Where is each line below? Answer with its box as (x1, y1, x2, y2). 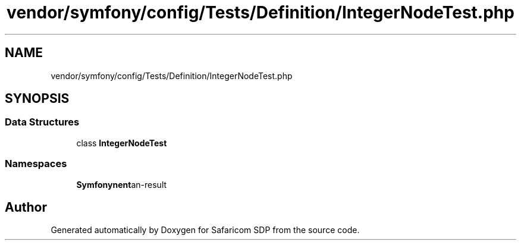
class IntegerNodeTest (76, 137, 167, 148)
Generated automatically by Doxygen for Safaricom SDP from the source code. (51, 225, 360, 235)
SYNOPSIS (5, 91, 70, 106)
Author (5, 199, 47, 215)
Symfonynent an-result (76, 179, 167, 190)
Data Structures (5, 116, 80, 128)
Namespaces (5, 158, 67, 170)
